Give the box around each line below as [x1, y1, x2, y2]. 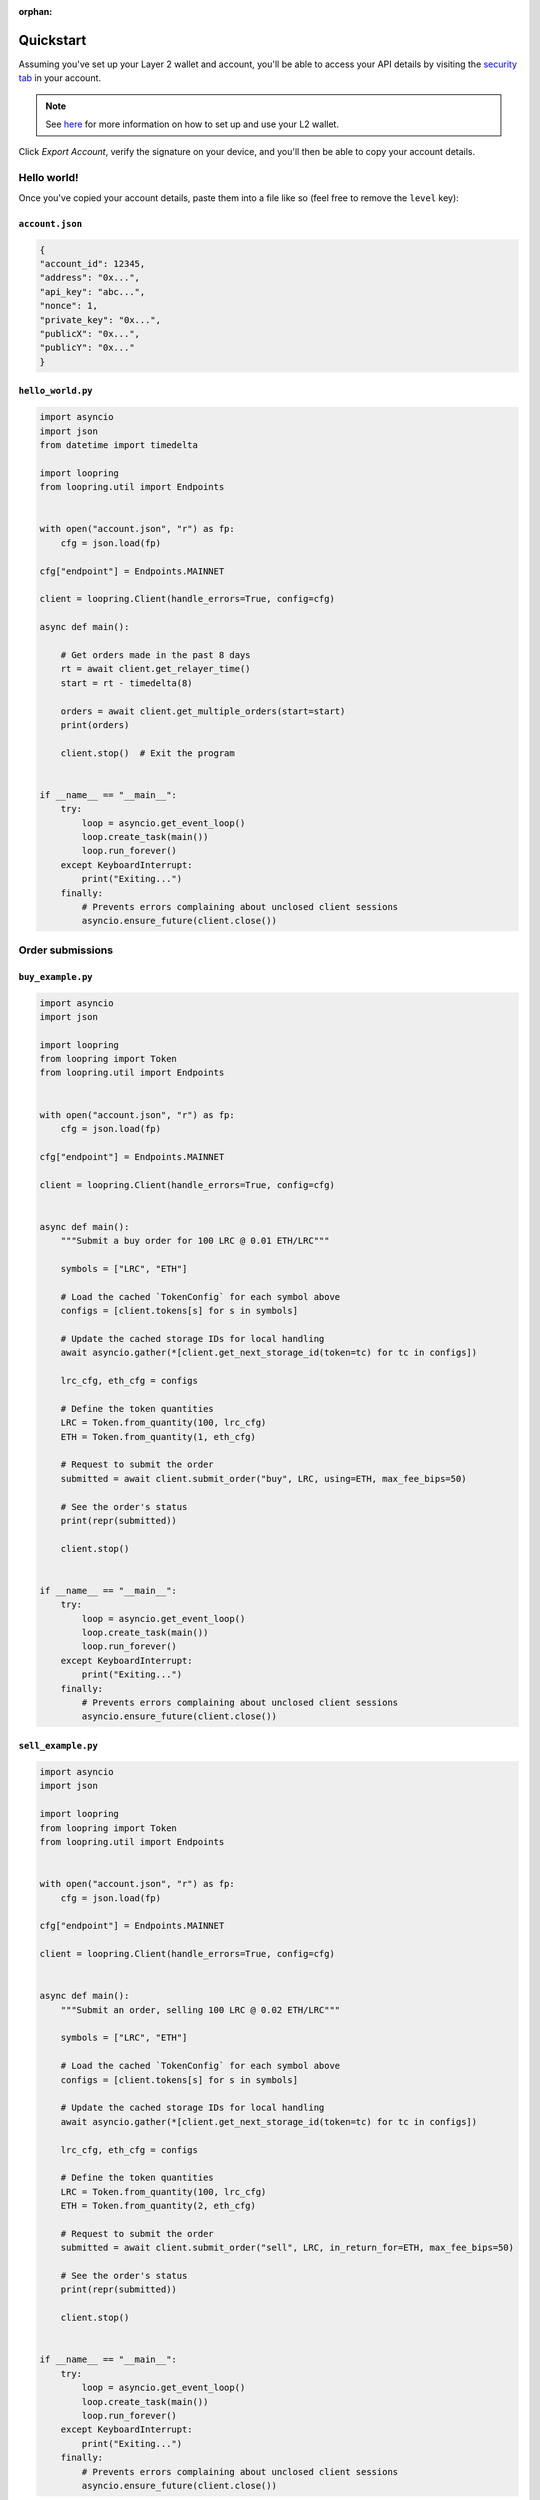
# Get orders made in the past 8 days [60, 649, 251, 660]
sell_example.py [18, 1740, 99, 1752]
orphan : [18, 6, 53, 17]
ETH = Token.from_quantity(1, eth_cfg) [60, 1431, 257, 1442]
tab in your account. [18, 72, 102, 84]
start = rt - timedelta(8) [60, 677, 194, 689]
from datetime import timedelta [39, 440, 199, 451]
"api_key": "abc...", [39, 286, 146, 297]
